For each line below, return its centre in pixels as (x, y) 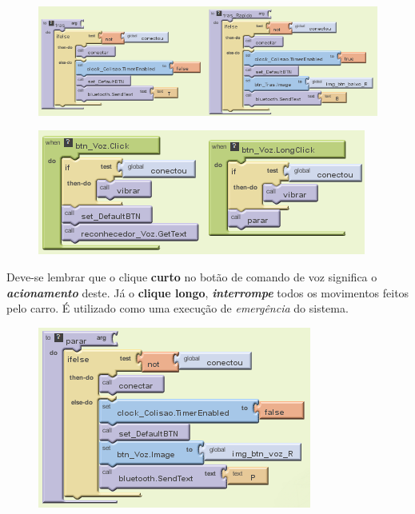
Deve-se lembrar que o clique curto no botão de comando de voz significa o (192, 277)
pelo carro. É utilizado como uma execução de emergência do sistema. (178, 308)
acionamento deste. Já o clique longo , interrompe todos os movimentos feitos (208, 292)
